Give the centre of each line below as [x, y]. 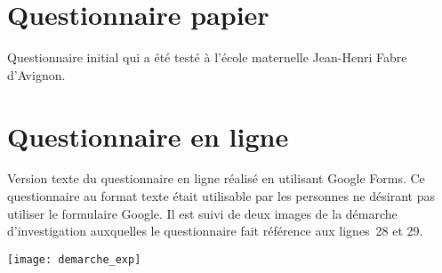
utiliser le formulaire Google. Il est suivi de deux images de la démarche [202, 213]
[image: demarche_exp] [74, 259]
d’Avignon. [36, 74]
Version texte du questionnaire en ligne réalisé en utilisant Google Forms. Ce [216, 178]
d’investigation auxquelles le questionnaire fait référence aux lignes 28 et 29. [215, 231]
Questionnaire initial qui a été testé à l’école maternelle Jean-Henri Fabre [207, 57]
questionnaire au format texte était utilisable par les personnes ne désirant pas [221, 196]
